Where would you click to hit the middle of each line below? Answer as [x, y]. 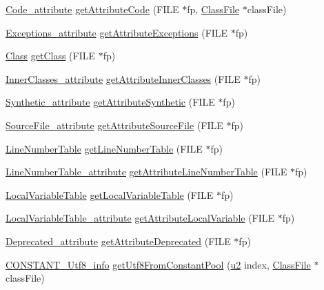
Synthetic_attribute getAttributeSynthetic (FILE [110, 102]
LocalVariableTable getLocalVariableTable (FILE [110, 194]
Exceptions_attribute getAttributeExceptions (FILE [117, 32]
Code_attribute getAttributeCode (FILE [92, 9]
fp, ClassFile [213, 9]
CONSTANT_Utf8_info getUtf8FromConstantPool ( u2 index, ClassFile [158, 264]
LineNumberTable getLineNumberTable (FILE [104, 148]
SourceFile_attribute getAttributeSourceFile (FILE [114, 125]
